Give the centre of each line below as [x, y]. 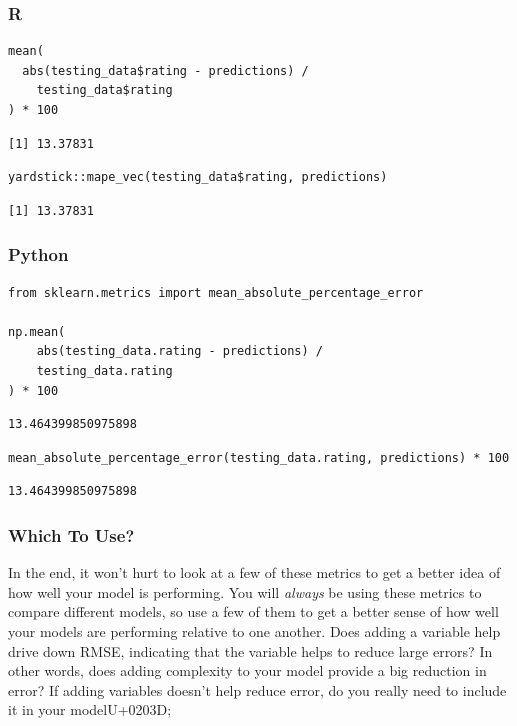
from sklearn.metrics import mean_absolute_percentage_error [216, 292]
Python [38, 254]
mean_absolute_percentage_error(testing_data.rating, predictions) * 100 [259, 457]
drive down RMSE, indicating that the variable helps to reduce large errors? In [250, 650]
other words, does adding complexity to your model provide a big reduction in [247, 670]
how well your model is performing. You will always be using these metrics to [245, 591]
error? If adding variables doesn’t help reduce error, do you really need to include [257, 689]
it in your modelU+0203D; [90, 709]
